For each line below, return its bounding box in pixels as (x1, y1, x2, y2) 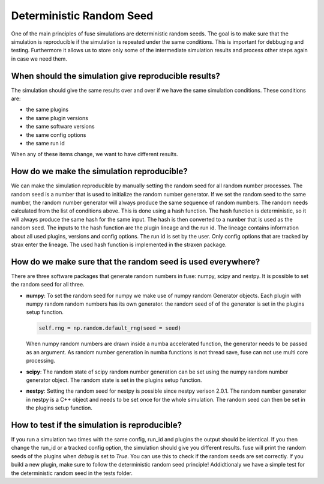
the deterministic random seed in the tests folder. (11, 469, 133, 477)
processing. (26, 357, 56, 365)
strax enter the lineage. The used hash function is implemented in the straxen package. (11, 241, 227, 248)
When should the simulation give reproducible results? (11, 71, 220, 81)
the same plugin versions (26, 114, 88, 121)
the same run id (26, 139, 65, 147)
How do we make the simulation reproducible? (11, 166, 188, 177)
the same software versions (26, 123, 95, 130)
